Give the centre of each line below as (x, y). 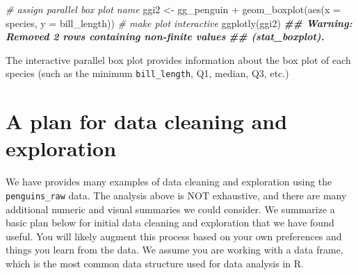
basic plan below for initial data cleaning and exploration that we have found (170, 223)
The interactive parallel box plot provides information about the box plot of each (178, 59)
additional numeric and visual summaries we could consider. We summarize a (170, 209)
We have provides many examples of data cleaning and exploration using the (169, 182)
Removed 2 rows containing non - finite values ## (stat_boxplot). (165, 36)
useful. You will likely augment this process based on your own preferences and (174, 236)
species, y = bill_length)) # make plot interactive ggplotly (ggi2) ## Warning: (179, 23)
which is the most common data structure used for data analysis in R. (155, 263)
